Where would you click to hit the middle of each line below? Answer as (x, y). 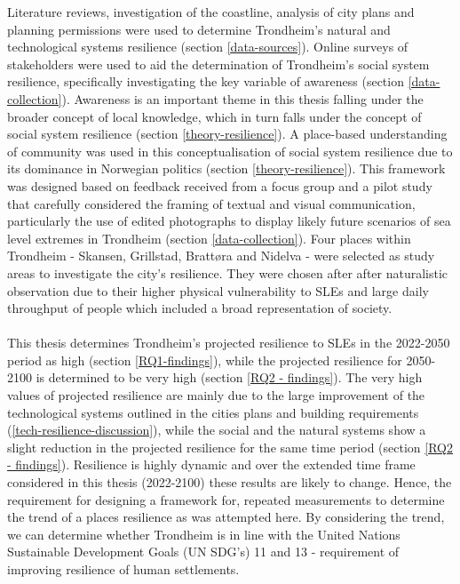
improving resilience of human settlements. (123, 569)
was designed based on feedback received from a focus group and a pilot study (220, 185)
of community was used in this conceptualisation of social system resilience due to (230, 151)
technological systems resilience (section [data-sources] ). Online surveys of (208, 47)
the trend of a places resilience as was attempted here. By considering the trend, (226, 517)
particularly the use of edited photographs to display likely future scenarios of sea (229, 221)
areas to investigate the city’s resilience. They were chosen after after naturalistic (228, 272)
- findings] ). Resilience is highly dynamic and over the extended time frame (211, 464)
